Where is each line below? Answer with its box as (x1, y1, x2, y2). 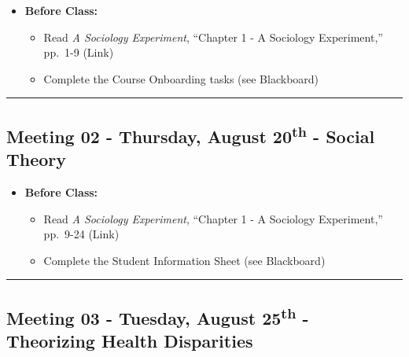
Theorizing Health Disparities (6, 329, 253, 353)
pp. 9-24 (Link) (43, 226, 120, 242)
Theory (6, 147, 67, 171)
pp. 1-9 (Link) (43, 44, 114, 61)
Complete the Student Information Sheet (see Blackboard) (43, 252, 326, 268)
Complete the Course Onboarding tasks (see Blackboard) (43, 70, 319, 86)
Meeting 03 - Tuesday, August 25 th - (6, 302, 309, 329)
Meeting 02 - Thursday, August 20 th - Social (6, 120, 375, 148)
